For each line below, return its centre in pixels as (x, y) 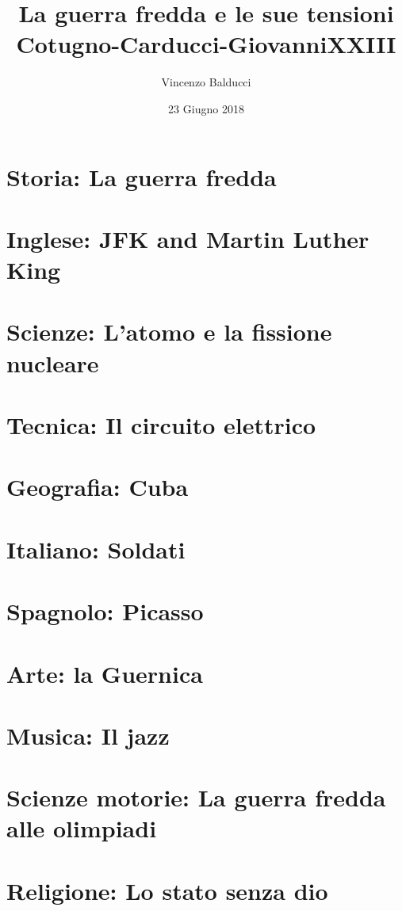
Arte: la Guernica (105, 673)
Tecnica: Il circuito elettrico (161, 425)
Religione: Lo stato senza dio (167, 890)
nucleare (53, 362)
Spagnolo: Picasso (105, 611)
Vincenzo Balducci (206, 82)
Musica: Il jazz (88, 735)
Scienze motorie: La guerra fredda (196, 797)
